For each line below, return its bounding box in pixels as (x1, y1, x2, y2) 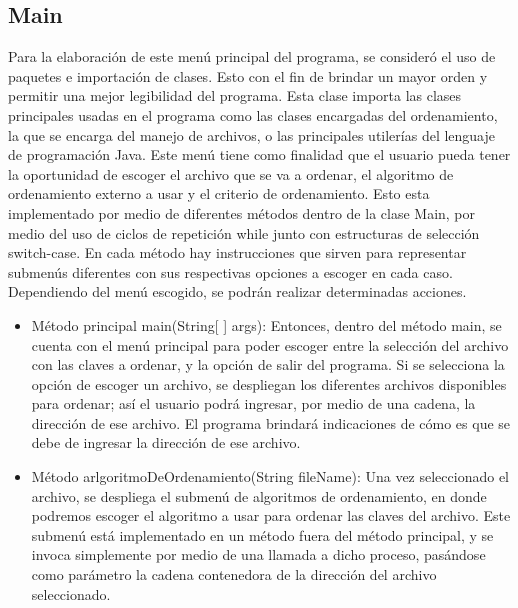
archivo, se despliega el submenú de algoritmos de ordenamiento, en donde (31, 485, 487, 506)
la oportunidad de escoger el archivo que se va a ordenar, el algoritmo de (8, 163, 454, 184)
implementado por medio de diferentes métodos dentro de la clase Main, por (8, 202, 476, 223)
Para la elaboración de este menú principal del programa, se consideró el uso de (8, 46, 496, 67)
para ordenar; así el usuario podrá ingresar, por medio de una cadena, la (31, 393, 476, 414)
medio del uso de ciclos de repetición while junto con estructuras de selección (8, 222, 480, 243)
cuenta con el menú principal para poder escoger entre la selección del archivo (31, 334, 509, 355)
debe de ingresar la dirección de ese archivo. (31, 432, 301, 453)
